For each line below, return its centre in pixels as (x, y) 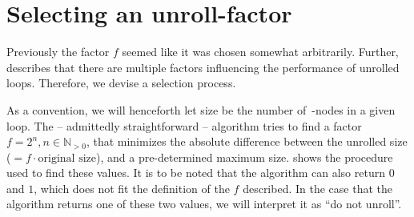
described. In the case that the (318, 188)
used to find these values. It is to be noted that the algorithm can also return (196, 173)
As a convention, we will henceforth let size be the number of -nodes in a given (201, 109)
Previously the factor (58, 52)
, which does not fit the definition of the (132, 188)
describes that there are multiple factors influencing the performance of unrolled (203, 67)
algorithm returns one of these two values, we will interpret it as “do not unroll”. (204, 204)
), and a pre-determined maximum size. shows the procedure (244, 157)
